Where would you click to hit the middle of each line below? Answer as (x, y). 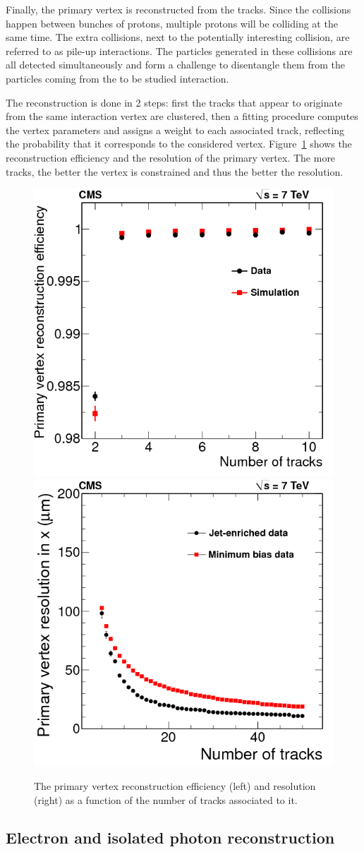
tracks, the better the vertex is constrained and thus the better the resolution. (175, 171)
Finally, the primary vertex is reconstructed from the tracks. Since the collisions (178, 9)
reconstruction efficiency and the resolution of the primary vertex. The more (171, 157)
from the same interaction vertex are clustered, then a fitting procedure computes (182, 116)
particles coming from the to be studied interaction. (117, 78)
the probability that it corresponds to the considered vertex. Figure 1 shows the (179, 144)
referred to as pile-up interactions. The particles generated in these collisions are (179, 50)
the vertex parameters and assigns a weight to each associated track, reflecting (175, 130)
